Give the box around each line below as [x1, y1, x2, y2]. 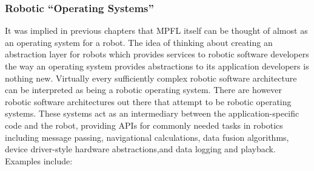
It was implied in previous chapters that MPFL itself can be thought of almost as [5, 24, 308, 37]
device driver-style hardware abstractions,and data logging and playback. [5, 143, 276, 155]
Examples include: [5, 154, 73, 167]
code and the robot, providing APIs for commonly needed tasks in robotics [5, 118, 283, 131]
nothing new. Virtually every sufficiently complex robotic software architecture [5, 71, 297, 84]
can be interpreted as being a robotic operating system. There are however [5, 83, 282, 96]
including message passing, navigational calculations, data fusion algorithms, [5, 131, 289, 143]
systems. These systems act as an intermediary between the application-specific [5, 107, 299, 120]
